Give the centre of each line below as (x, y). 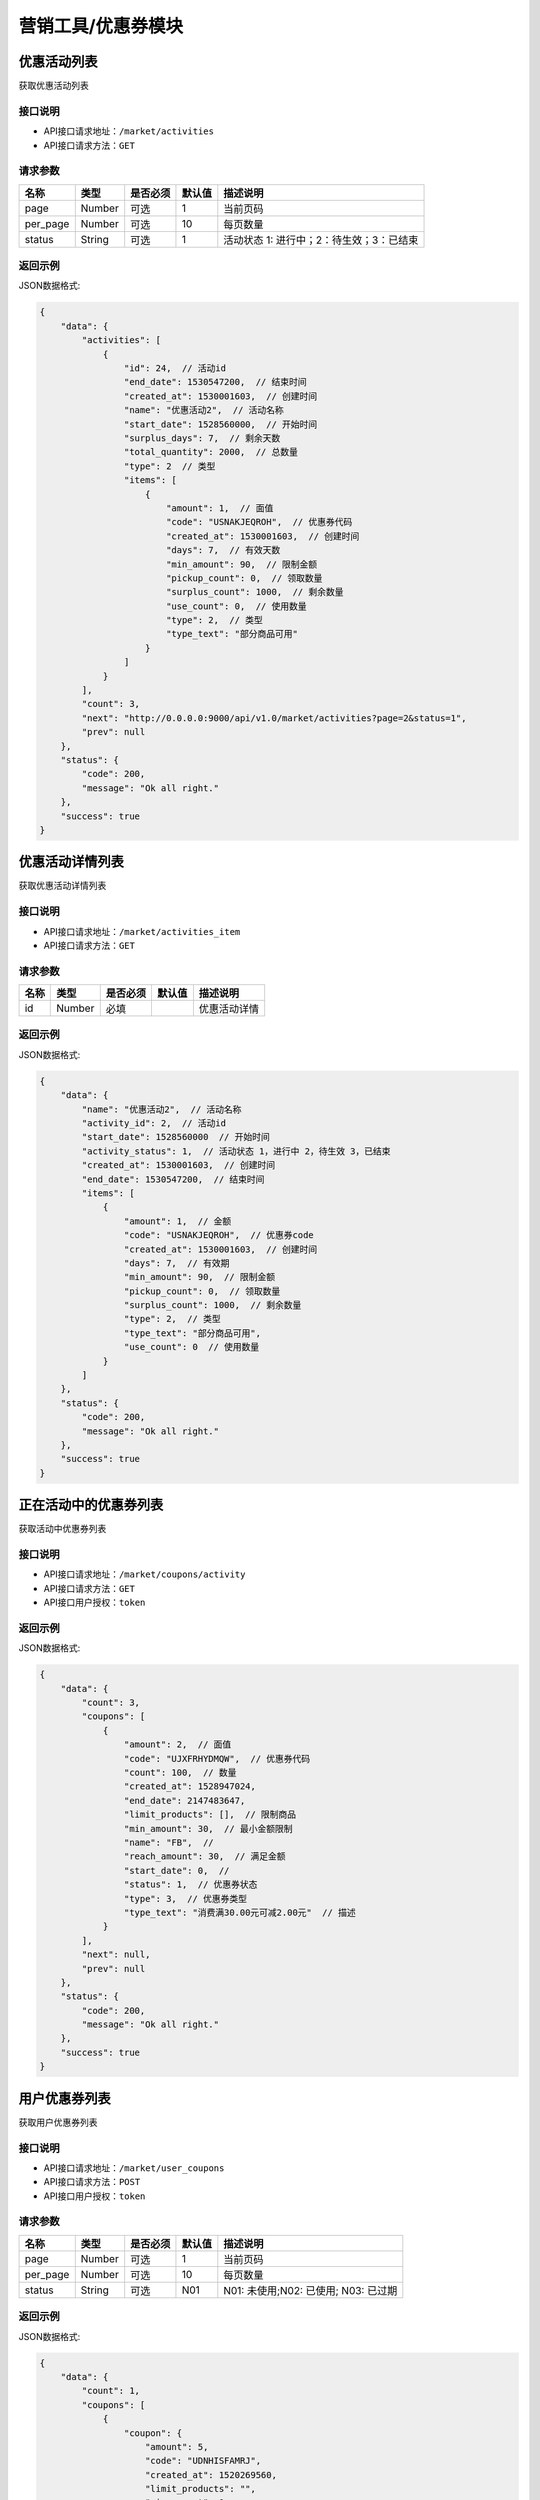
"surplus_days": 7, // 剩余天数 (202, 438)
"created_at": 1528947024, (190, 1786)
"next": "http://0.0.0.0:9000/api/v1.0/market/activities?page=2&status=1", (274, 718)
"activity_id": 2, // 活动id (154, 1123)
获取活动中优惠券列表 (62, 1529)
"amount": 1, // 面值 (219, 508)
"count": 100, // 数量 (180, 1773)
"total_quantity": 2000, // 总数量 (211, 452)
